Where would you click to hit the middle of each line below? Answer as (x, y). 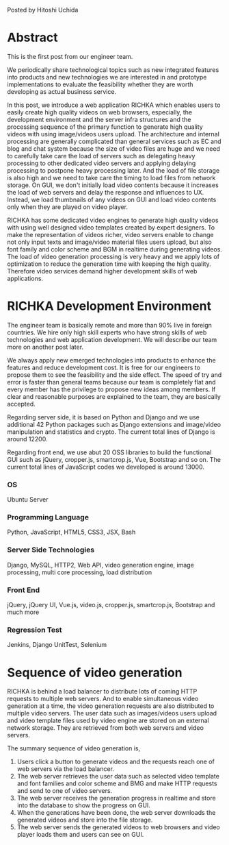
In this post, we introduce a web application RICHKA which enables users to (114, 105)
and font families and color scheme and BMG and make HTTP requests (117, 783)
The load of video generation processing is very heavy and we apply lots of (113, 256)
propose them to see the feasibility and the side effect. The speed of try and (114, 375)
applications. (25, 278)
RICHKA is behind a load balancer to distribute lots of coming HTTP (102, 691)
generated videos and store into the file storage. (85, 820)
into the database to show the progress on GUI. (83, 805)
